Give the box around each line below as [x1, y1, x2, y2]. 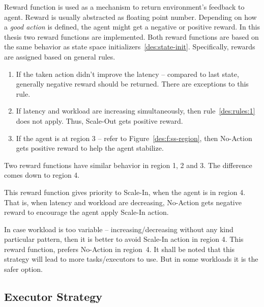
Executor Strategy [4, 289, 103, 304]
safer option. [4, 264, 43, 274]
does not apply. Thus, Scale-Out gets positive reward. [16, 115, 183, 126]
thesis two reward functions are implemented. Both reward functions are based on [4, 31, 259, 42]
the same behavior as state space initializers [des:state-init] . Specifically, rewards [4, 41, 255, 52]
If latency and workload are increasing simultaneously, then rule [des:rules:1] [16, 105, 255, 116]
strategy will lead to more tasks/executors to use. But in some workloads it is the [4, 254, 258, 264]
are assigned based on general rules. [4, 51, 115, 62]
